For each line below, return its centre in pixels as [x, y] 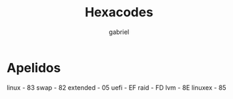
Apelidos [34, 68]
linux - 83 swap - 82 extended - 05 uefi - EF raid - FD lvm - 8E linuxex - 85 [116, 87]
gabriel [119, 32]
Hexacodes [119, 12]
